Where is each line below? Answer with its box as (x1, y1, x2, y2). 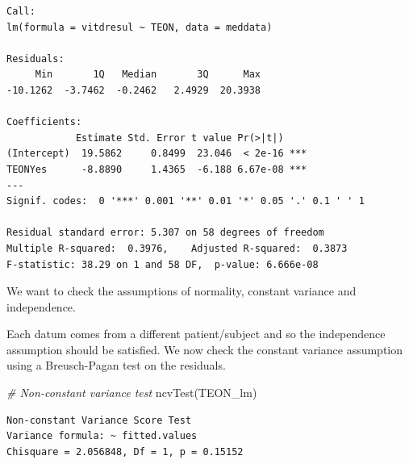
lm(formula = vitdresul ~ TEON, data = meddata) (6, 21, 273, 33)
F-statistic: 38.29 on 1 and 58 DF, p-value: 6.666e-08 (6, 258, 319, 270)
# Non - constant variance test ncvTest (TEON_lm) (6, 384, 257, 401)
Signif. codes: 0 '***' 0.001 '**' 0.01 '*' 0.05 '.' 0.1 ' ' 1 (6, 195, 365, 207)
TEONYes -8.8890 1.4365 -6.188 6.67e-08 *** (6, 163, 307, 175)
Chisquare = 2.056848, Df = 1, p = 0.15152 (6, 445, 244, 458)
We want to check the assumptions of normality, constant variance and (6, 282, 357, 299)
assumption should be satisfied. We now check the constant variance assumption (6, 341, 403, 357)
